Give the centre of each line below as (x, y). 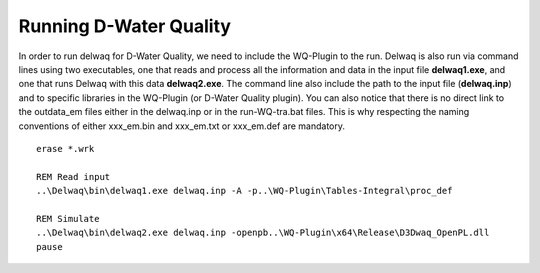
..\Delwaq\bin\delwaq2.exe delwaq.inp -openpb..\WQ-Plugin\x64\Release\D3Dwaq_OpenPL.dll (263, 233)
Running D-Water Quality (125, 26)
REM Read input (73, 176)
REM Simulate (68, 218)
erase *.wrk (65, 148)
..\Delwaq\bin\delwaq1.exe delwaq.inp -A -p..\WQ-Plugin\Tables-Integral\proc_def (244, 191)
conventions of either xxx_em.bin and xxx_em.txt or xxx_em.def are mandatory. (181, 126)
